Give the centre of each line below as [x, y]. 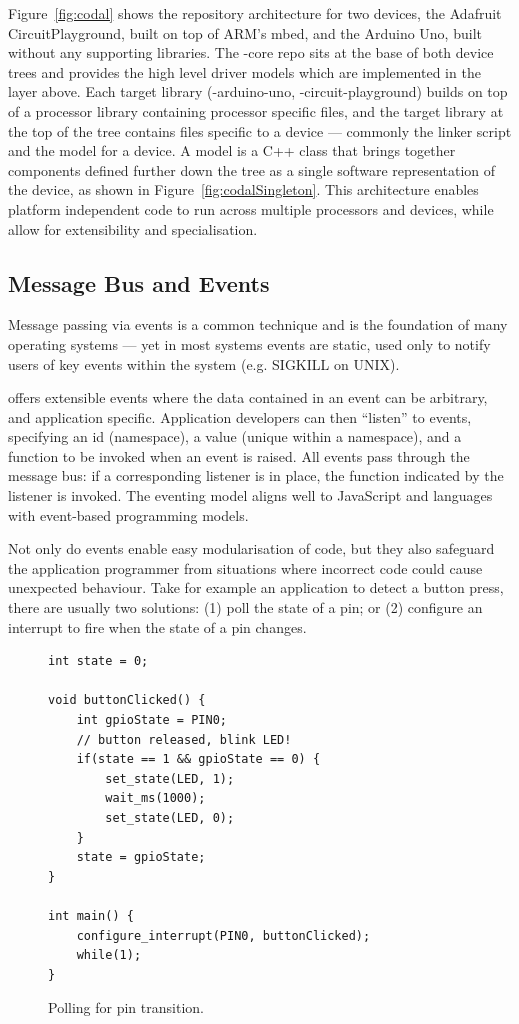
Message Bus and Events [139, 282]
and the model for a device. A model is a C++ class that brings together [232, 150]
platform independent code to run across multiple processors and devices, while [251, 208]
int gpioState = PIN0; [151, 720]
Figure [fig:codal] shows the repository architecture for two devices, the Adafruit [255, 13]
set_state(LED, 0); [170, 817]
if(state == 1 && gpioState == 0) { [198, 759]
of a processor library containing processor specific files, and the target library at [256, 110]
